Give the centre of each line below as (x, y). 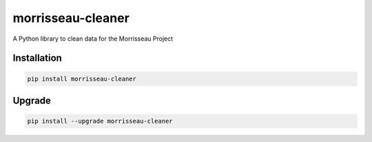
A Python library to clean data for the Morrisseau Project (93, 39)
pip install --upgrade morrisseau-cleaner (100, 121)
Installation (37, 58)
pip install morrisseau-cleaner (82, 79)
